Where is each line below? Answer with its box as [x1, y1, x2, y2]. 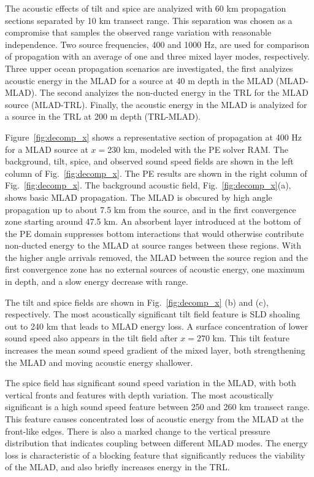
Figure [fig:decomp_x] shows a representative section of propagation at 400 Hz [5, 130, 302, 143]
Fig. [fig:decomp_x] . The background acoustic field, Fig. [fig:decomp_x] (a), [5, 179, 291, 192]
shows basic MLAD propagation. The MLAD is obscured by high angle [5, 190, 272, 203]
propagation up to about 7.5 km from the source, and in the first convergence [5, 203, 296, 215]
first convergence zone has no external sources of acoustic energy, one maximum [5, 263, 305, 276]
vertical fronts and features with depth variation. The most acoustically [5, 388, 274, 401]
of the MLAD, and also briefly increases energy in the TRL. [5, 460, 230, 473]
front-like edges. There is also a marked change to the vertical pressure [5, 424, 270, 437]
